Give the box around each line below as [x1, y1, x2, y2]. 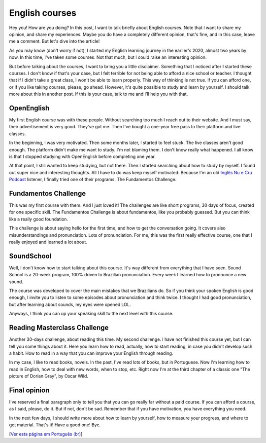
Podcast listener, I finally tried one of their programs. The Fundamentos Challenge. [9, 177, 177, 183]
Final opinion [9, 386, 50, 394]
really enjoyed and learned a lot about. [9, 239, 87, 245]
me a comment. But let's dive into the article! [9, 38, 100, 44]
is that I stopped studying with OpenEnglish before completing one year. [9, 153, 156, 159]
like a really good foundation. [9, 216, 68, 222]
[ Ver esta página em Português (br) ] [9, 431, 83, 437]
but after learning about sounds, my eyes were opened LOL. [9, 301, 131, 307]
